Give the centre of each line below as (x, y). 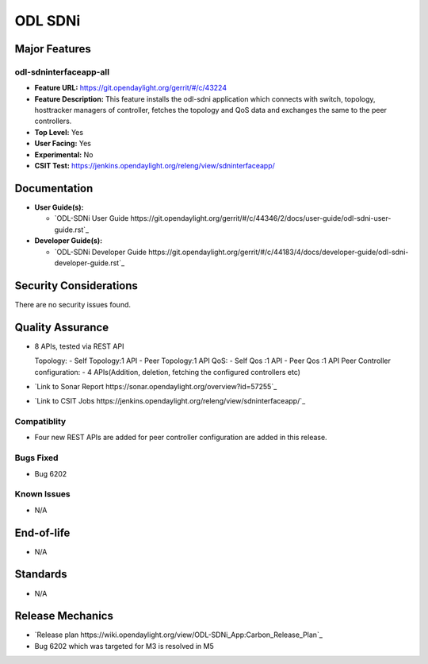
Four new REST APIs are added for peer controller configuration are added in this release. (181, 438)
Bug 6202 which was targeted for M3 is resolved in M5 (124, 646)
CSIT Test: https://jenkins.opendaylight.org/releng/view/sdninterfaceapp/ (155, 166)
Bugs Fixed (36, 458)
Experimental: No (64, 154)
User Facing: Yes (63, 144)
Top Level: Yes (59, 132)
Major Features (53, 49)
